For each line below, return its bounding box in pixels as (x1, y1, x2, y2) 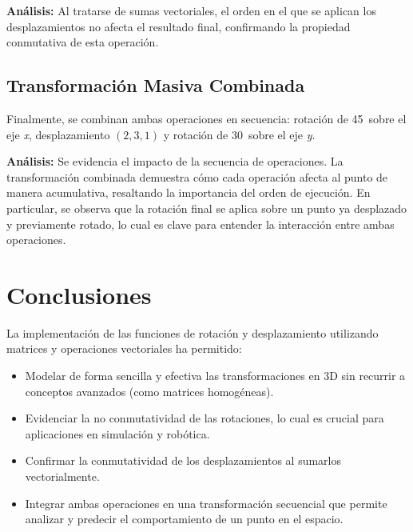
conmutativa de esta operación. (6, 34, 159, 50)
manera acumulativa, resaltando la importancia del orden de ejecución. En (6, 184, 371, 201)
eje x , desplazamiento (6, 126, 110, 142)
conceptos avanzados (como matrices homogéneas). (25, 382, 274, 399)
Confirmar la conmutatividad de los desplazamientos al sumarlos (25, 452, 342, 469)
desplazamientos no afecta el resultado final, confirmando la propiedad (6, 18, 351, 34)
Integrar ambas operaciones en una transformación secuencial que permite (25, 494, 387, 511)
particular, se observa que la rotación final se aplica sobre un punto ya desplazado (6, 199, 407, 216)
